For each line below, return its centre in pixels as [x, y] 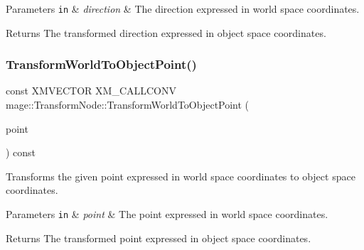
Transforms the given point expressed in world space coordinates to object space [181, 176]
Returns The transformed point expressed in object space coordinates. [159, 238]
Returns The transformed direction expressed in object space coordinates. [166, 32]
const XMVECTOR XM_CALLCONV [91, 91]
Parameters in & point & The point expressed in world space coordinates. [167, 214]
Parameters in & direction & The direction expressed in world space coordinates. [183, 9]
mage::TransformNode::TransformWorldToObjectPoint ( [128, 105]
